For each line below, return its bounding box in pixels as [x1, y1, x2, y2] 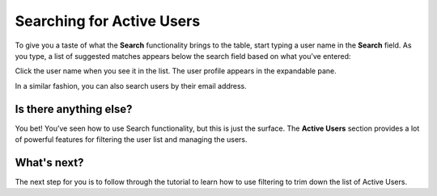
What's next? [15, 156, 84, 169]
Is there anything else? [15, 102, 133, 116]
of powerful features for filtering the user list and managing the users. [15, 135, 248, 144]
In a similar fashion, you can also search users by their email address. [15, 81, 247, 90]
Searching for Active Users [15, 12, 201, 30]
